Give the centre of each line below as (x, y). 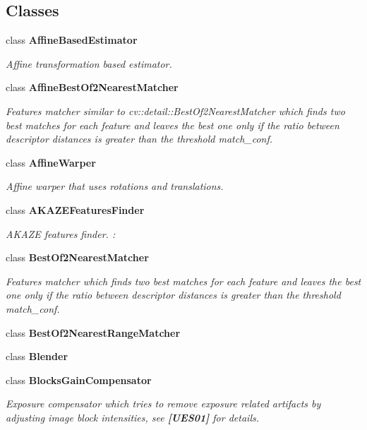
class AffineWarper (51, 162)
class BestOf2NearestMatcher (77, 257)
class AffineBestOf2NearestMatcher (92, 87)
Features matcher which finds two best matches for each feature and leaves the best (183, 281)
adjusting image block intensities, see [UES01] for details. (132, 417)
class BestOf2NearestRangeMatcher (93, 332)
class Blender (37, 356)
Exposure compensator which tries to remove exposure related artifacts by (163, 404)
